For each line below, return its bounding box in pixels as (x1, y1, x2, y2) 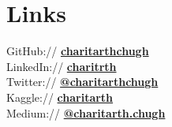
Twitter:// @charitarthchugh (6, 73, 159, 90)
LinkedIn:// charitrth (6, 58, 117, 74)
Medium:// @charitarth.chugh (6, 104, 166, 121)
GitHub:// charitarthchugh (6, 43, 149, 59)
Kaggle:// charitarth (6, 88, 114, 105)
